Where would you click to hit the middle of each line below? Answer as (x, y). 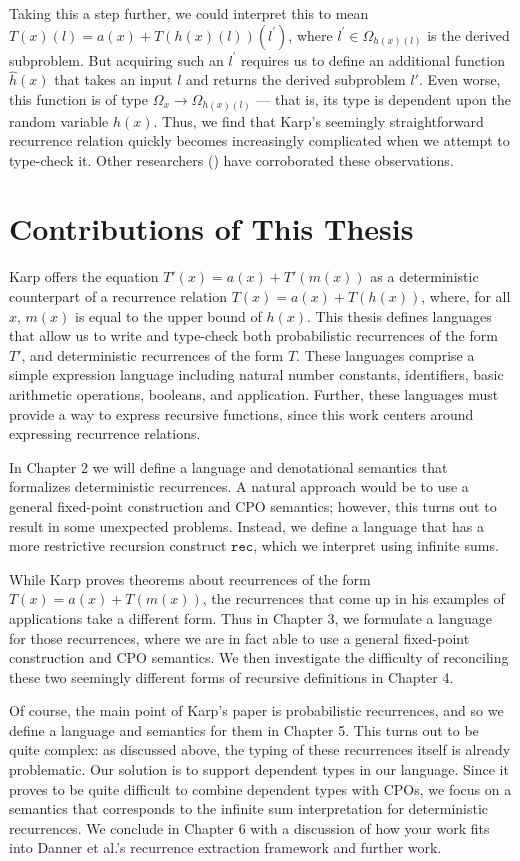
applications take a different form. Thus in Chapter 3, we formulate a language (250, 617)
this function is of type (79, 99)
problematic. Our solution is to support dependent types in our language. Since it (259, 769)
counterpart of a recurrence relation (118, 296)
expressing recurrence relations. (105, 433)
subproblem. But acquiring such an (116, 59)
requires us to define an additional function (373, 59)
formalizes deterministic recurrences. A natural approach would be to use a (239, 486)
